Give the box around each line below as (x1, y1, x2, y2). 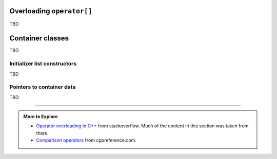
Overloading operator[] (9, 7, 92, 15)
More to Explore (23, 113, 58, 120)
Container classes (9, 34, 69, 43)
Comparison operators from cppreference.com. (36, 137, 137, 143)
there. (36, 130, 49, 136)
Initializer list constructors (9, 60, 77, 67)
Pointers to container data (9, 83, 76, 90)
